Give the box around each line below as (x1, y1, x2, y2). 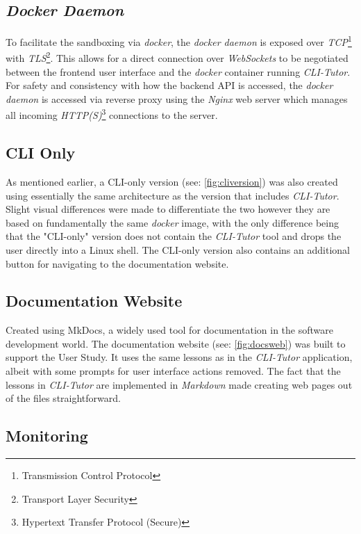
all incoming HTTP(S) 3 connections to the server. (6, 106, 218, 122)
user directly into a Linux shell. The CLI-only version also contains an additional (6, 242, 350, 257)
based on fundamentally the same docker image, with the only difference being (6, 215, 339, 229)
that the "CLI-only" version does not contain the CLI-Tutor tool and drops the (6, 229, 342, 243)
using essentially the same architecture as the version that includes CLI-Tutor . (6, 188, 339, 202)
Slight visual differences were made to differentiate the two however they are (6, 202, 330, 216)
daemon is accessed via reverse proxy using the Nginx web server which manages (6, 91, 348, 106)
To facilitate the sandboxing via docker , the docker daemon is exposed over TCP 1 (6, 33, 352, 49)
